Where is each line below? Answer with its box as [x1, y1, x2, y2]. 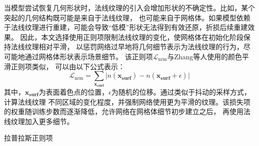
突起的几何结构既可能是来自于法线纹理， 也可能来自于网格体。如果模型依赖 [4, 12, 251, 22]
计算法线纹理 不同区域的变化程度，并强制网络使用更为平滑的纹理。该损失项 [4, 96, 251, 107]
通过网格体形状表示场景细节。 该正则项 [24, 51, 153, 61]
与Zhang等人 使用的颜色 [167, 51, 242, 61]
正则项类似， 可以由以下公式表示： [10, 61, 125, 71]
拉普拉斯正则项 [4, 133, 53, 143]
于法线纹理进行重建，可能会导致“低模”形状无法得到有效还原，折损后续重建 [4, 22, 248, 32]
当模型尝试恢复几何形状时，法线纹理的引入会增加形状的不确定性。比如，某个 [4, 2, 255, 12]
